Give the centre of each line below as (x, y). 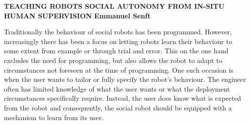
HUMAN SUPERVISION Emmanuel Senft (77, 15)
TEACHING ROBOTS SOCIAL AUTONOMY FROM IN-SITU (114, 6)
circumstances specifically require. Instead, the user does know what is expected (123, 98)
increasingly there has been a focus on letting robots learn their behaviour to (118, 41)
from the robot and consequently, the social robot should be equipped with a (118, 107)
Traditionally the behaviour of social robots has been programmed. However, (118, 32)
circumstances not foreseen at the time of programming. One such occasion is (119, 70)
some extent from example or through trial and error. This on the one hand (116, 51)
